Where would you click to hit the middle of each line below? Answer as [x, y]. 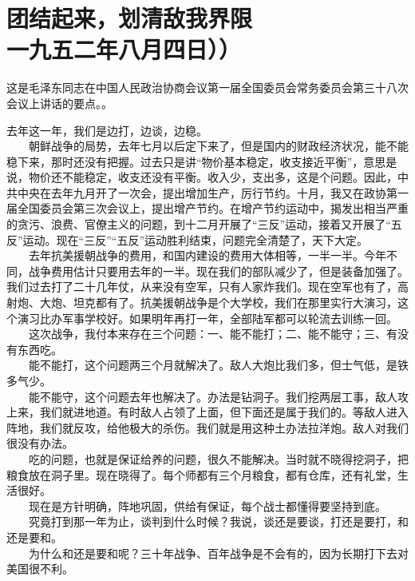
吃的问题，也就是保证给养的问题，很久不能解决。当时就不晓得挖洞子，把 [218, 458]
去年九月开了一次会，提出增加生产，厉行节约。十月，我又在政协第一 [229, 192]
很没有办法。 [40, 443]
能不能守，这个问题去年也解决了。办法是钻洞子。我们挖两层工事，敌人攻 [218, 396]
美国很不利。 [40, 569]
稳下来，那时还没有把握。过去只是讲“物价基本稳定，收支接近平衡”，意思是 [202, 161]
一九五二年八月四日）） [124, 49]
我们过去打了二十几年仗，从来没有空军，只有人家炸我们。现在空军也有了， [202, 287]
